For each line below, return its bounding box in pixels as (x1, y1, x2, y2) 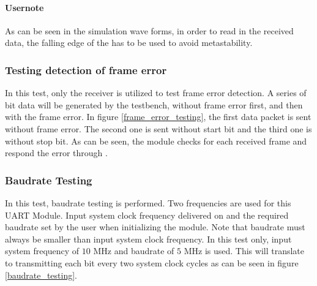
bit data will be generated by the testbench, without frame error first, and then (5, 98, 303, 111)
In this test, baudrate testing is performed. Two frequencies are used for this (5, 196, 291, 209)
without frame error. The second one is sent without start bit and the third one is (5, 122, 312, 135)
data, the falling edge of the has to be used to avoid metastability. (5, 36, 253, 49)
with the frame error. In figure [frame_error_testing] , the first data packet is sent (5, 110, 311, 123)
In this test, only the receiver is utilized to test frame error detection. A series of (5, 86, 307, 99)
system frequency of (5, 244, 80, 257)
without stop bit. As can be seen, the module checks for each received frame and (5, 134, 307, 147)
